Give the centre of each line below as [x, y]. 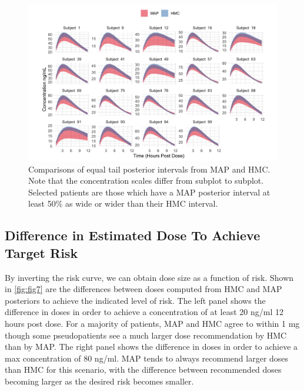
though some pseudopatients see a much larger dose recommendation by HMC [146, 335]
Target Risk [41, 252]
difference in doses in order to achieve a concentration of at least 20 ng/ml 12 [144, 312]
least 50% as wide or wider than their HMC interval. [123, 203]
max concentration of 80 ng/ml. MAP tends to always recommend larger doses [147, 358]
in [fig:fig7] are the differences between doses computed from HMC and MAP [143, 289]
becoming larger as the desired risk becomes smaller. [99, 381]
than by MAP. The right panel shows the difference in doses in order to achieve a [151, 347]
